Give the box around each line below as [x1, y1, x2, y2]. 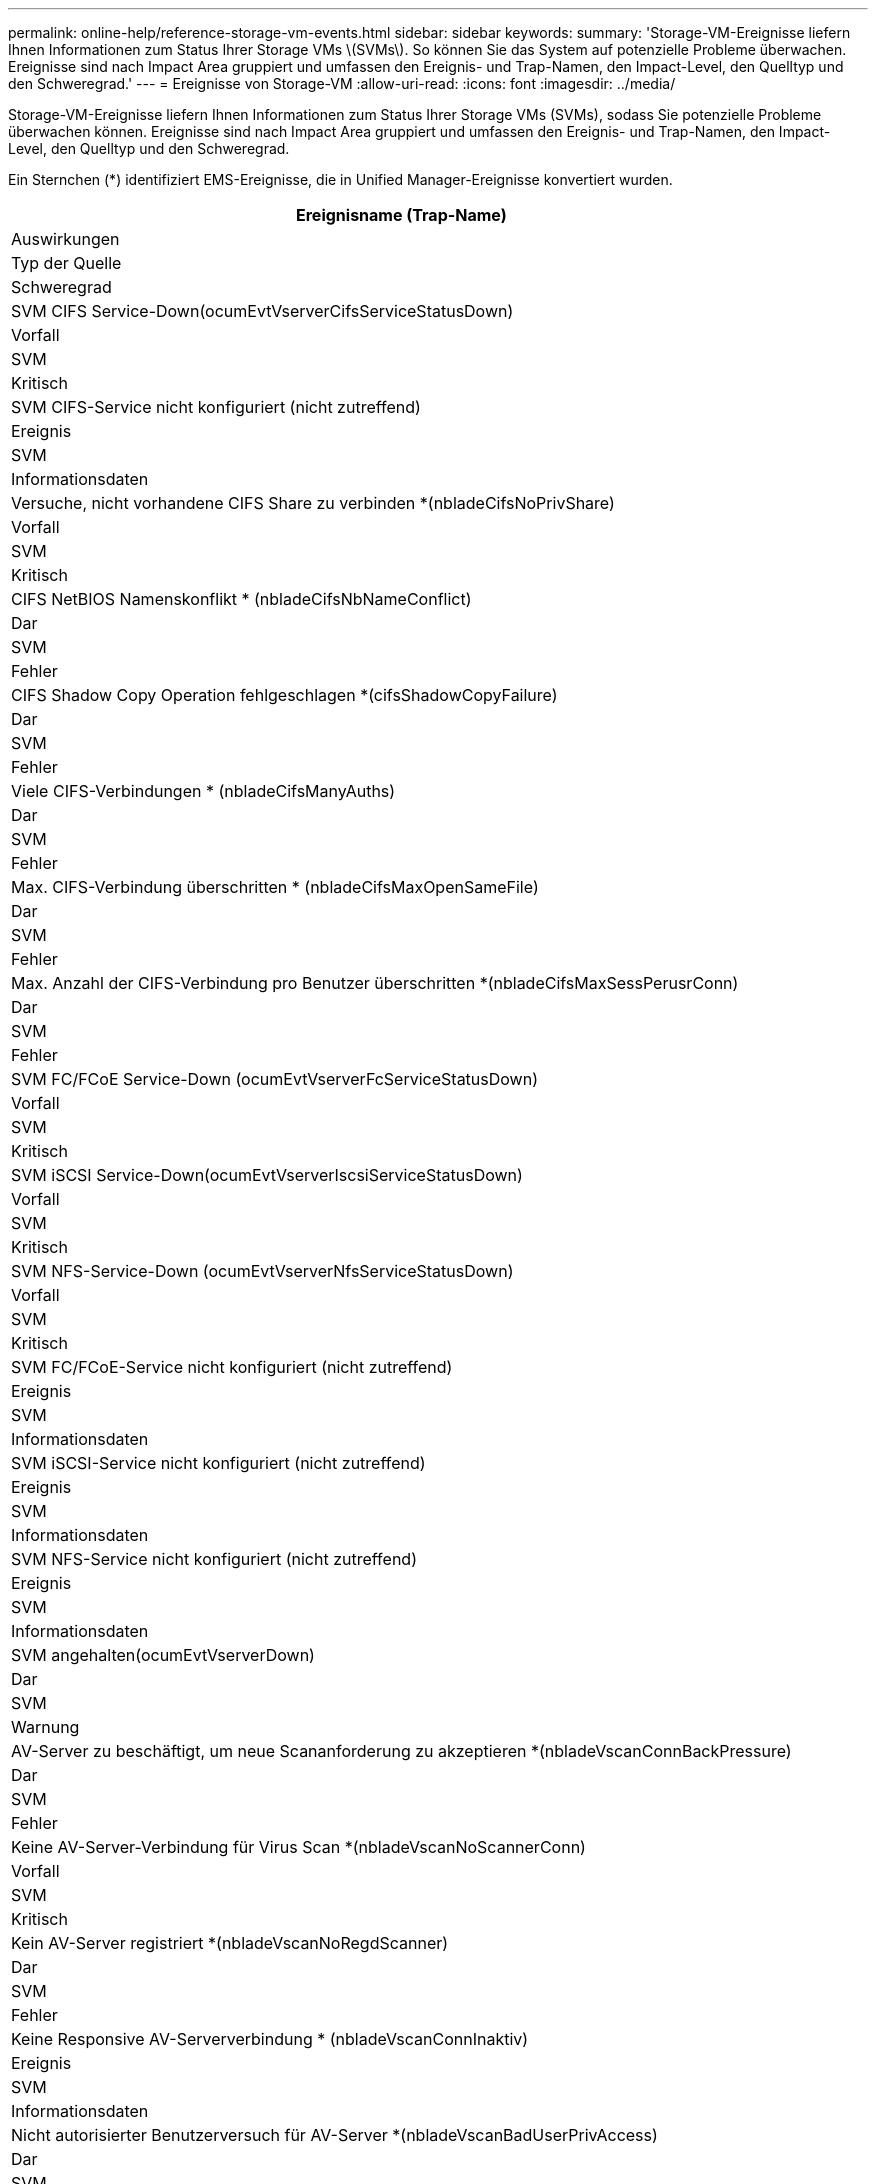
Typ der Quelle [11, 253, 122, 273]
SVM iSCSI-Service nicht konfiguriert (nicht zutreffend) [11, 1453, 426, 1473]
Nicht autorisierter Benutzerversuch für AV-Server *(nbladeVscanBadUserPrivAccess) [11, 2125, 658, 2145]
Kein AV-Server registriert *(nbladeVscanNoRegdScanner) [11, 1933, 449, 1953]
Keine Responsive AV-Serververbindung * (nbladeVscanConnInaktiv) [11, 2029, 529, 2049]
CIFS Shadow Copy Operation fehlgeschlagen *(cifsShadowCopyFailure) [11, 685, 558, 705]
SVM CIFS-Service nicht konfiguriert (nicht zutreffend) [11, 397, 421, 417]
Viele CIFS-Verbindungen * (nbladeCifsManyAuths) [11, 781, 396, 801]
